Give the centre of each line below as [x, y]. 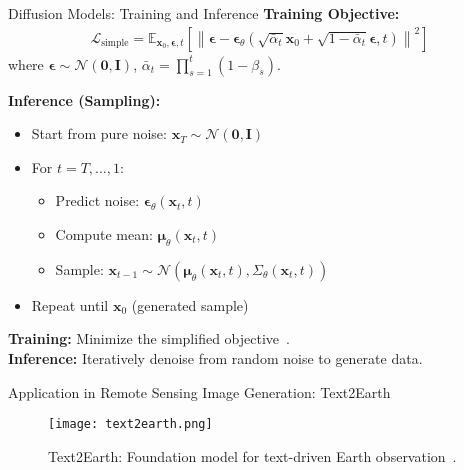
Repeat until [70, 304]
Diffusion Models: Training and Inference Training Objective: [204, 13]
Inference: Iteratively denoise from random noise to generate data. [215, 357]
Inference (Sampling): [84, 99]
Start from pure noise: [99, 133]
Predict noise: [97, 200]
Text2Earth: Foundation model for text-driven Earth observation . [252, 455]
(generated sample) [190, 304]
